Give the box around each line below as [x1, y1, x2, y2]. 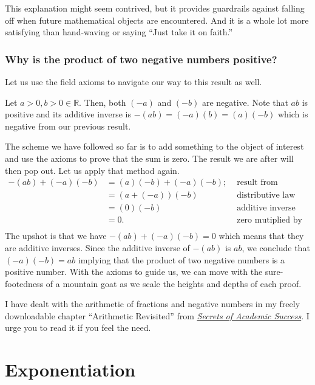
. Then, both [79, 95, 126, 108]
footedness [5, 277, 44, 290]
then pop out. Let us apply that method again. [5, 164, 180, 176]
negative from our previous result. [5, 119, 131, 132]
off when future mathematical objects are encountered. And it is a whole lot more [5, 13, 309, 26]
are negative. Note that [202, 95, 288, 108]
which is [277, 108, 308, 120]
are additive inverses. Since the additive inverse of [5, 241, 190, 254]
